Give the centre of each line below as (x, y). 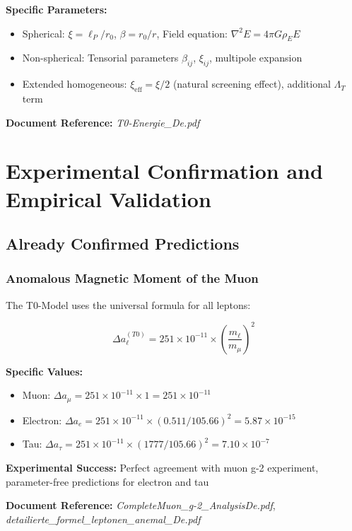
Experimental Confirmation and (164, 171)
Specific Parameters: (57, 9)
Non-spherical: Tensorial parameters (100, 58)
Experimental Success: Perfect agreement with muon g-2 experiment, (162, 468)
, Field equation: (192, 33)
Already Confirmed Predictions (123, 244)
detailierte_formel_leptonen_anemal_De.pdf (103, 519)
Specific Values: (45, 371)
